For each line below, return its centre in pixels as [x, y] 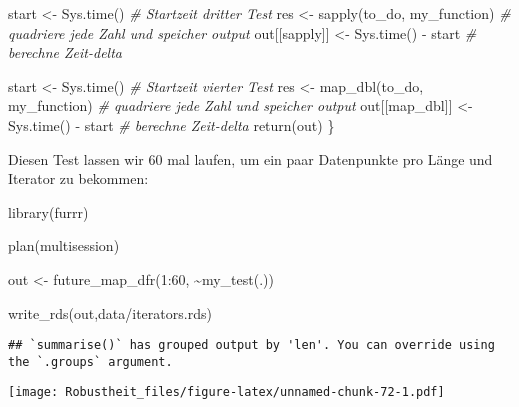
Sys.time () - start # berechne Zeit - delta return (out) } [171, 124]
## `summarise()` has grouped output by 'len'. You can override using [251, 345]
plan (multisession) [64, 245]
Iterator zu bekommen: [78, 178]
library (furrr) [48, 211]
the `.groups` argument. [90, 361]
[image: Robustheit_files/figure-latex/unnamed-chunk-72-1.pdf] [226, 392]
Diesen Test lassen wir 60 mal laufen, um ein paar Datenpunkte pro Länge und [250, 158]
